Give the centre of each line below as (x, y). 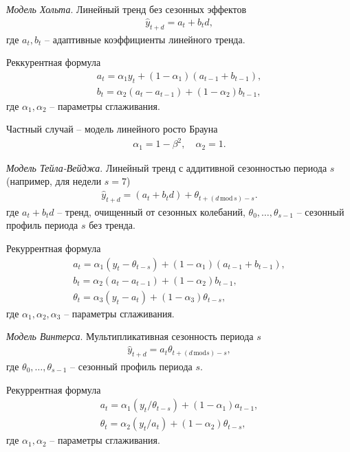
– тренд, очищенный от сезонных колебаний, (151, 211)
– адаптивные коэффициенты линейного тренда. (145, 39)
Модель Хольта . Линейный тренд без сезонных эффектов (127, 9)
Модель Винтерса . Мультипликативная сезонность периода (130, 336)
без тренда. (112, 225)
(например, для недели (54, 181)
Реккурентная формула (54, 62)
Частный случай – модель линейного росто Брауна (112, 129)
